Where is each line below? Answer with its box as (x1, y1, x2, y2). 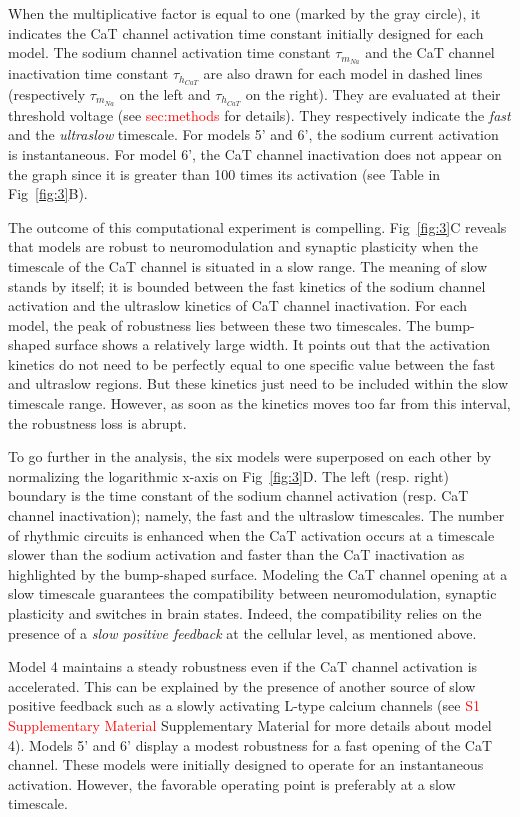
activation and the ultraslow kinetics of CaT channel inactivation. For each (8, 295, 467, 316)
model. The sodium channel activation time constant (8, 42, 331, 63)
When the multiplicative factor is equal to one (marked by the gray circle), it (8, 3, 481, 23)
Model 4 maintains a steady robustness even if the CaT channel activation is (8, 656, 478, 677)
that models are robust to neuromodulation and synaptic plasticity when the (8, 236, 478, 257)
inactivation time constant (8, 63, 169, 84)
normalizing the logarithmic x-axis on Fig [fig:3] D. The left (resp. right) (8, 465, 449, 486)
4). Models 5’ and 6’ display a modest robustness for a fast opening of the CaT (8, 734, 493, 755)
